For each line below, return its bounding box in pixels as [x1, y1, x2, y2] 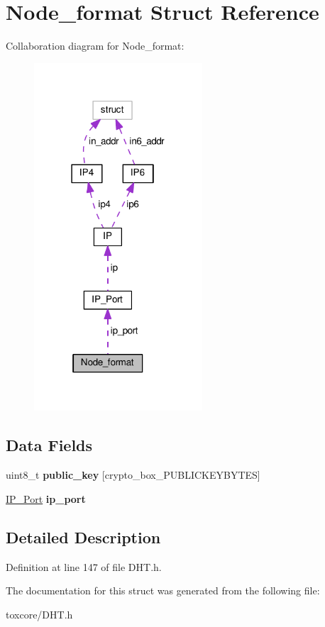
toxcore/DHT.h [6, 606, 73, 621]
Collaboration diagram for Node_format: [6, 38, 184, 53]
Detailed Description [6, 526, 161, 548]
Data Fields [6, 434, 93, 456]
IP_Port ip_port [6, 491, 86, 506]
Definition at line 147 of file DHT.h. [6, 559, 162, 574]
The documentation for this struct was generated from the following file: [6, 583, 320, 598]
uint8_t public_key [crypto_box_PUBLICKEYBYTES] [6, 467, 260, 482]
